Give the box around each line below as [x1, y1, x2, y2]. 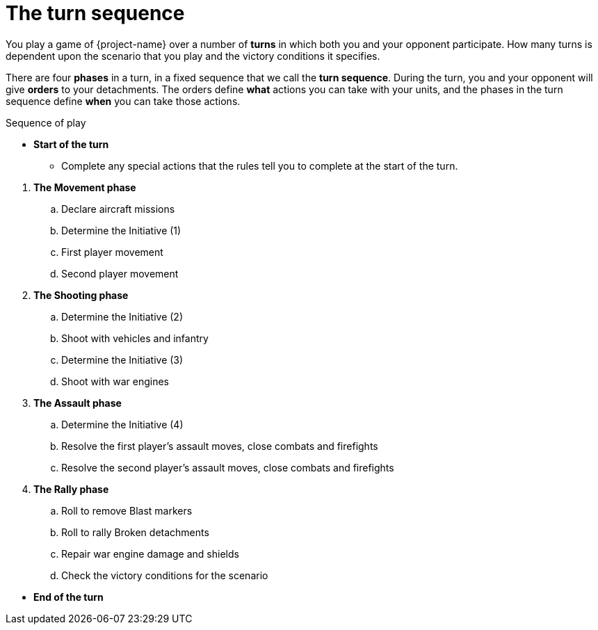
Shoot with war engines [61, 375, 169, 387]
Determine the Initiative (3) [61, 353, 184, 366]
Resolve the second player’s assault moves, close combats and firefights [61, 461, 394, 474]
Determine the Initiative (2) [61, 310, 184, 323]
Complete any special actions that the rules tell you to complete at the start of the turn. [61, 159, 458, 172]
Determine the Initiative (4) [61, 418, 184, 430]
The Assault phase [33, 396, 122, 409]
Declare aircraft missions [61, 202, 175, 215]
